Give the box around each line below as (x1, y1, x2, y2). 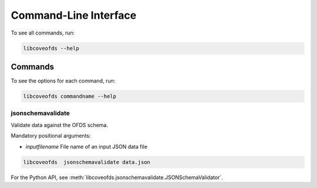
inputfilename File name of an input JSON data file (25, 143, 148, 150)
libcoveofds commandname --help (23, 93, 117, 100)
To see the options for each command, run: (11, 77, 116, 84)
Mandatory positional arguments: (11, 132, 91, 139)
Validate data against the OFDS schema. (11, 121, 109, 128)
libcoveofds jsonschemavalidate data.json (23, 159, 151, 165)
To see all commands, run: (11, 29, 75, 36)
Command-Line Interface (11, 9, 137, 22)
